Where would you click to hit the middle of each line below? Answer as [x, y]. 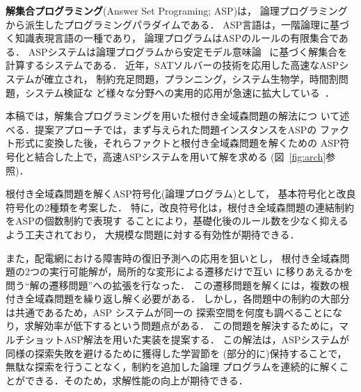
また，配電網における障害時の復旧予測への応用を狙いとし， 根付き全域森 [173, 258]
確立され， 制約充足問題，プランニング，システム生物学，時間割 [191, 78]
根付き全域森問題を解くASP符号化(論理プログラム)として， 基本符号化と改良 [181, 194]
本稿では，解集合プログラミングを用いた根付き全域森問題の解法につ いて [173, 116]
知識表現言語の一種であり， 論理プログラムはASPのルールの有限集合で [177, 38]
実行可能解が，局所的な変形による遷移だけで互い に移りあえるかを [201, 271]
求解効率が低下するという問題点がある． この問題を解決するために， [182, 326]
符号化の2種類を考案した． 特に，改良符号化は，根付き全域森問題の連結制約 [180, 207]
